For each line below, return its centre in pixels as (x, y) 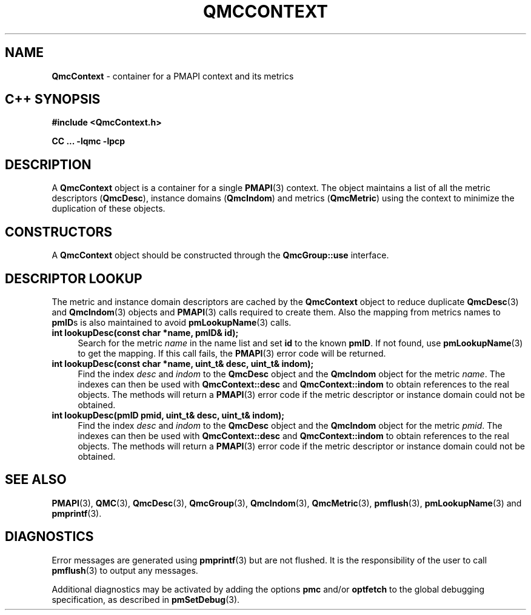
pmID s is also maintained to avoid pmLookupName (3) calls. (172, 322)
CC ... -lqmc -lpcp (88, 141)
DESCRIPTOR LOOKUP (74, 278)
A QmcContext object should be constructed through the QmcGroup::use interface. (220, 255)
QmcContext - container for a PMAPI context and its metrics (173, 76)
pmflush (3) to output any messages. (125, 570)
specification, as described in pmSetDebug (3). (146, 599)
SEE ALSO (36, 480)
